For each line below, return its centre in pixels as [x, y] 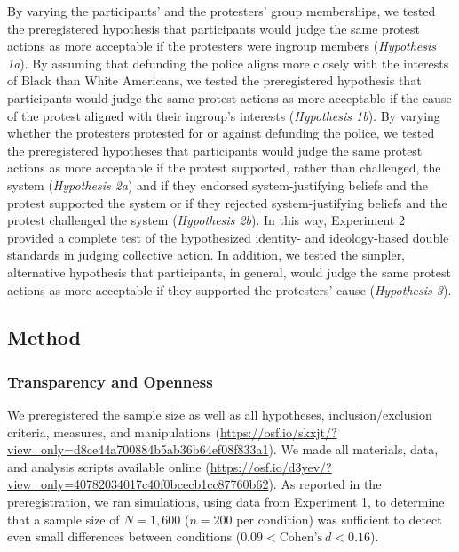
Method [44, 337]
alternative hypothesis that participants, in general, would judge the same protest [229, 272]
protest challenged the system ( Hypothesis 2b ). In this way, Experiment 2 [206, 220]
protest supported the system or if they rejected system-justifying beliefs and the [227, 202]
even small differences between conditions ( [124, 536]
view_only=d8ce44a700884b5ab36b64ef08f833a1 [138, 449]
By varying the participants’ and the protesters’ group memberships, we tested [222, 11]
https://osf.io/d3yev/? [271, 466]
